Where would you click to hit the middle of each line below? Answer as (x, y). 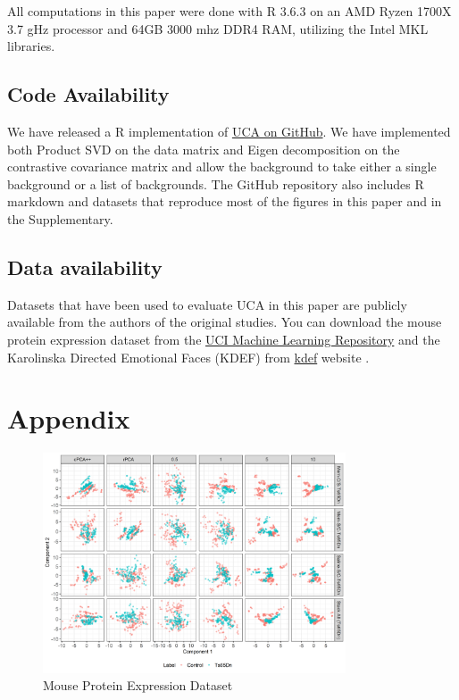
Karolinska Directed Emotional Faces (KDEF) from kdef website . (188, 357)
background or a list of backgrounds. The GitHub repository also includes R (216, 183)
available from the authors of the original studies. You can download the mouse (225, 322)
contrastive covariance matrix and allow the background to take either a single (222, 167)
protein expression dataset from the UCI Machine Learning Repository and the (224, 339)
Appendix (69, 418)
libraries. (31, 46)
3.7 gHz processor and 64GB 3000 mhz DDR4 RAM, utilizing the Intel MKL (218, 28)
